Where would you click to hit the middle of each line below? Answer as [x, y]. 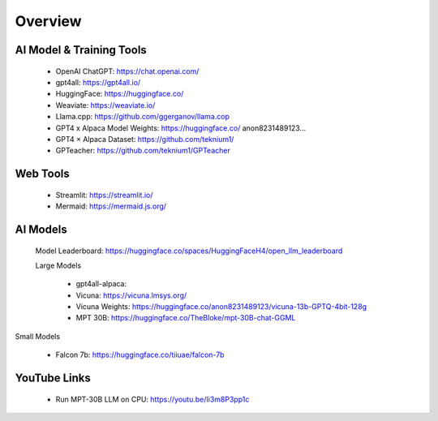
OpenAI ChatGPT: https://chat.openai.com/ [127, 71]
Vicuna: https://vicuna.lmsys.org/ [131, 295]
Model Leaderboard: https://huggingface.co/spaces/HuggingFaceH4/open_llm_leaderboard [189, 251]
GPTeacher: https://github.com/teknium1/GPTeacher [143, 151]
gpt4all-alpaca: [101, 284]
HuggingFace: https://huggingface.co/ [120, 94]
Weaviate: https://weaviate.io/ [105, 105]
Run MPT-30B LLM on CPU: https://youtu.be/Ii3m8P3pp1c [152, 399]
